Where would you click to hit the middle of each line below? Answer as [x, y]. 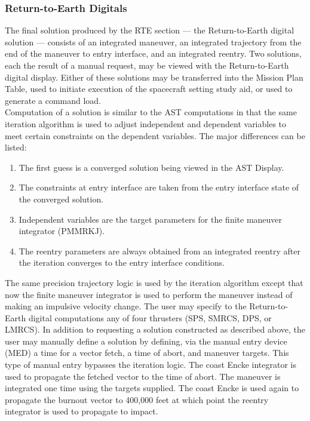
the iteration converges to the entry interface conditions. [122, 262]
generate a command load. [53, 100]
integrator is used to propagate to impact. [82, 411]
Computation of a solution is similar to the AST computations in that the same [151, 112]
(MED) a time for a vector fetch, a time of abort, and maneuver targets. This [147, 353]
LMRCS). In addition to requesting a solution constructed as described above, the [155, 329]
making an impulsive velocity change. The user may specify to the [126, 306]
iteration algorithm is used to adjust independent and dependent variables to [146, 123]
